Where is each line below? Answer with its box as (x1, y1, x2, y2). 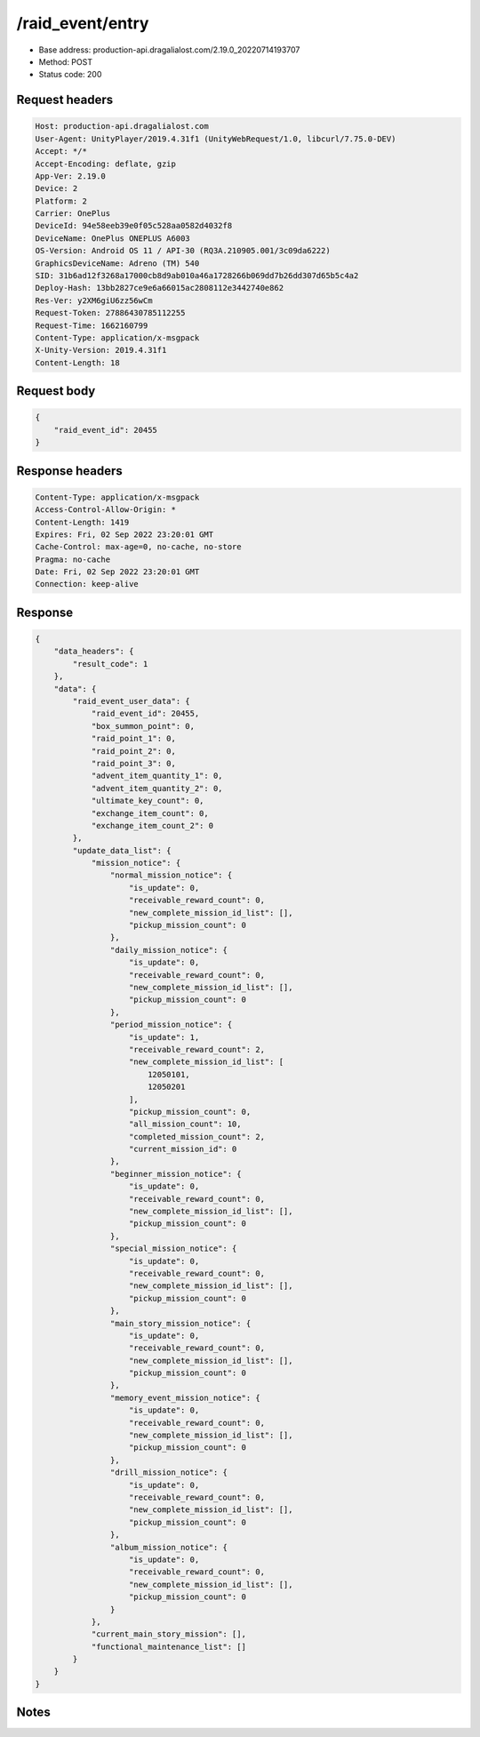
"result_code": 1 (72, 659, 148, 668)
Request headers (16, 92, 114, 108)
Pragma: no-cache (35, 554, 111, 564)
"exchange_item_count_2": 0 (91, 820, 213, 830)
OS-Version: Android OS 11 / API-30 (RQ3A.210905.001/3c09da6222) (35, 245, 331, 256)
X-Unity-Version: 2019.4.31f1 (35, 345, 167, 356)
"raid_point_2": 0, (91, 746, 177, 756)
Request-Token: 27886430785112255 (35, 308, 186, 318)
